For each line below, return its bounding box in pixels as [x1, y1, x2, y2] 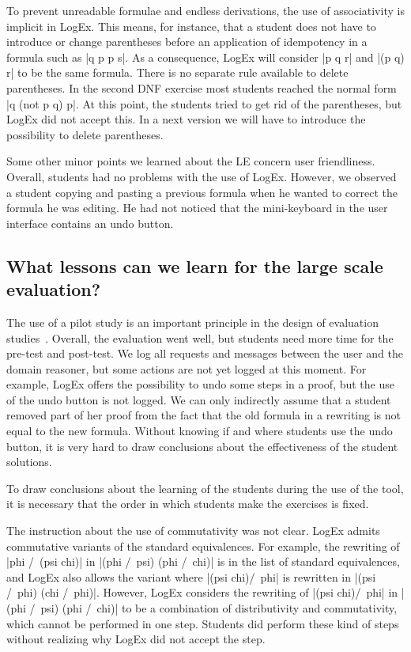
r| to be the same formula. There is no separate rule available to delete [6, 64, 349, 81]
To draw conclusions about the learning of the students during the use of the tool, [6, 480, 404, 496]
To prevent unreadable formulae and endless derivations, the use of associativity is [6, 2, 405, 18]
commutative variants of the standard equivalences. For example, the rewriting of [6, 537, 400, 554]
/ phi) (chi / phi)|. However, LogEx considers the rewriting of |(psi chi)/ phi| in [6, 584, 398, 601]
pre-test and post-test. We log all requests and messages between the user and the [6, 345, 404, 362]
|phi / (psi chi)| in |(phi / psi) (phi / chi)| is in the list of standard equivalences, [6, 553, 400, 570]
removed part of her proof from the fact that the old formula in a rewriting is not [6, 407, 401, 423]
